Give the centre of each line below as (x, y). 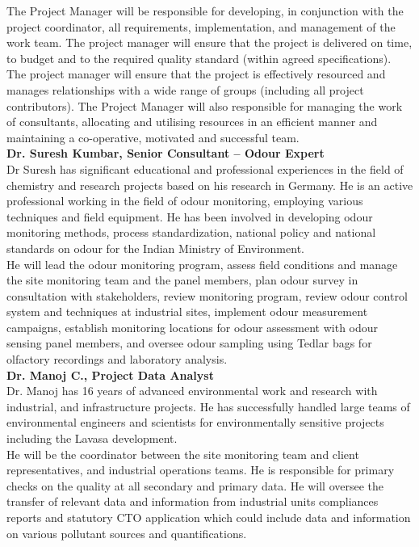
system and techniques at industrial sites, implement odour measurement (187, 311)
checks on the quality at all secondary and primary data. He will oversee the (195, 485)
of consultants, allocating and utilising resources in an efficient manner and (192, 122)
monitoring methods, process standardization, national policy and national (191, 232)
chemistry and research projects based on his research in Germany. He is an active (210, 185)
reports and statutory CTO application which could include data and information (209, 517)
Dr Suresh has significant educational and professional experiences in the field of (205, 168)
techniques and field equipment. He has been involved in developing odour (190, 216)
